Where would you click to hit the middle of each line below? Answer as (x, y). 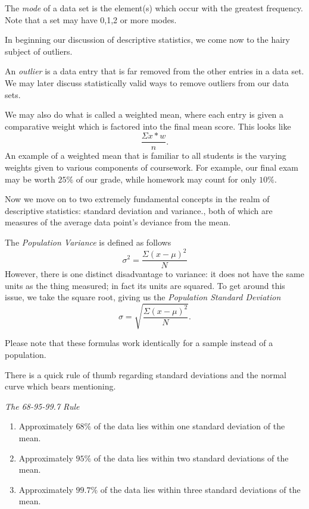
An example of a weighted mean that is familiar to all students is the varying (146, 155)
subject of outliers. (39, 51)
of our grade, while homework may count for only (166, 179)
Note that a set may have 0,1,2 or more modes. (91, 19)
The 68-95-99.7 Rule (42, 406)
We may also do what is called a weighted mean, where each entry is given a (144, 114)
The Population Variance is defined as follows (88, 242)
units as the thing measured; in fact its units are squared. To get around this (145, 285)
